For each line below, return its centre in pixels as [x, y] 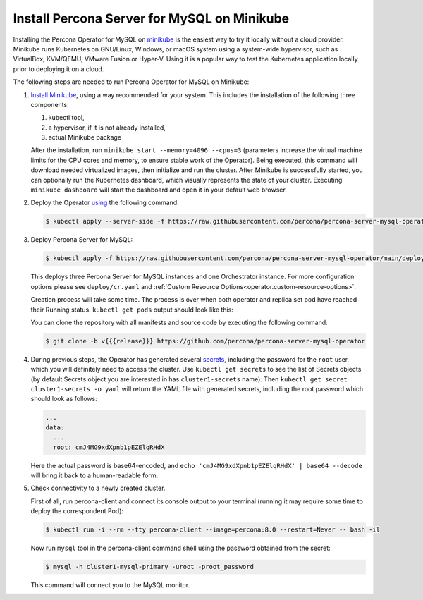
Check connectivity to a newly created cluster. [98, 488]
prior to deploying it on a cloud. [59, 69]
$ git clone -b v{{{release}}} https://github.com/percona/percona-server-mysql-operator [206, 341]
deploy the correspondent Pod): [77, 511]
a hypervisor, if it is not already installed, [107, 128]
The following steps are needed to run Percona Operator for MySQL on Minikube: [131, 82]
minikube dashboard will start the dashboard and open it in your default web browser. [159, 190]
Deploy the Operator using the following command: [105, 203]
